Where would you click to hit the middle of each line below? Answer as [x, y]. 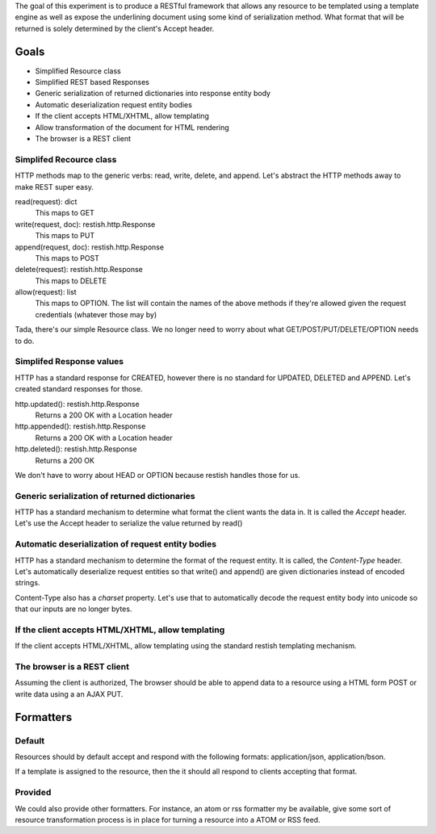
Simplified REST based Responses [92, 82]
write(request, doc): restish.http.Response [85, 224]
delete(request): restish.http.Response [79, 270]
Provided [33, 793]
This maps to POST [67, 258]
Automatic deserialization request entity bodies [114, 104]
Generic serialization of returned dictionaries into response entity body [153, 94]
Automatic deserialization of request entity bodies [116, 544]
